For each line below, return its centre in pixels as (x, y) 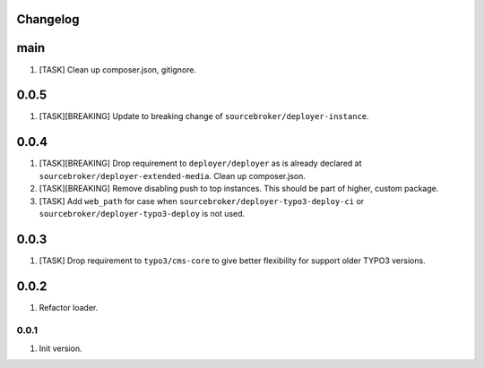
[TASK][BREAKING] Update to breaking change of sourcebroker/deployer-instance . (204, 116)
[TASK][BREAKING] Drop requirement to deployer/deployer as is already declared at (200, 163)
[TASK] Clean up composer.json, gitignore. (118, 69)
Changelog (48, 19)
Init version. (60, 348)
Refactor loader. (69, 307)
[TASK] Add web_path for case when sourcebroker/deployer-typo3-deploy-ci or (202, 201)
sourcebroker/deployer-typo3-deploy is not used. (142, 213)
